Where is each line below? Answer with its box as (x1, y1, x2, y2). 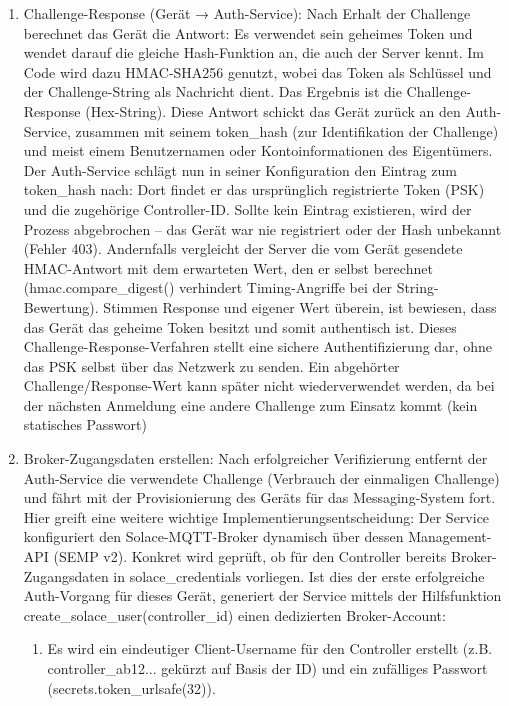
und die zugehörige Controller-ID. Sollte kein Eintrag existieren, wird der (23, 198, 472, 219)
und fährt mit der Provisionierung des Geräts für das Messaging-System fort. (23, 487, 496, 508)
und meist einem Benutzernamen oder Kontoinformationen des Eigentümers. (23, 140, 493, 161)
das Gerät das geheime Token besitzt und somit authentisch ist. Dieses (23, 316, 457, 337)
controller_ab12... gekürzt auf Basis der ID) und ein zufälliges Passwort (47, 658, 488, 678)
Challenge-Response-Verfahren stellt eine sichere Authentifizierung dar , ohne (23, 336, 492, 357)
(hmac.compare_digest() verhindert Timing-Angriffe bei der (23, 277, 392, 298)
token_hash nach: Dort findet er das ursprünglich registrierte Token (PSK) (23, 179, 485, 200)
